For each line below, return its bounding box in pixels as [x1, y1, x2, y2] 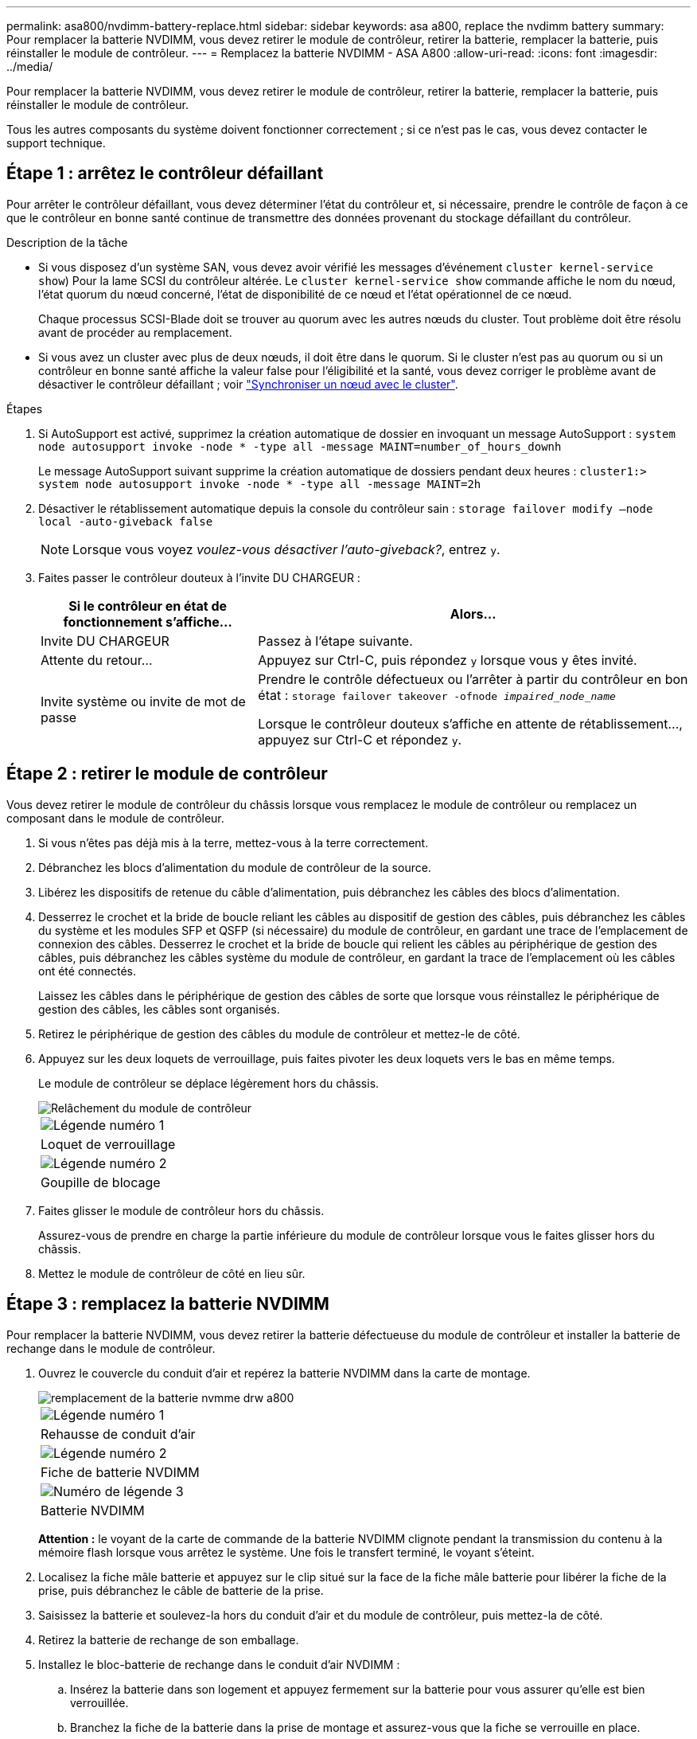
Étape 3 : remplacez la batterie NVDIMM [6, 1294, 329, 1315]
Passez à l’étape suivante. [258, 632, 413, 649]
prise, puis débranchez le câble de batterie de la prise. [38, 1583, 324, 1597]
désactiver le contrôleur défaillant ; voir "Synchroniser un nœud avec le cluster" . [38, 377, 458, 391]
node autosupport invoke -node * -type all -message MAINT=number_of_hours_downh [38, 440, 562, 453]
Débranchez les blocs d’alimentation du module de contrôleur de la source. [38, 860, 431, 874]
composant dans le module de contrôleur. [6, 811, 224, 825]
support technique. [6, 136, 106, 150]
